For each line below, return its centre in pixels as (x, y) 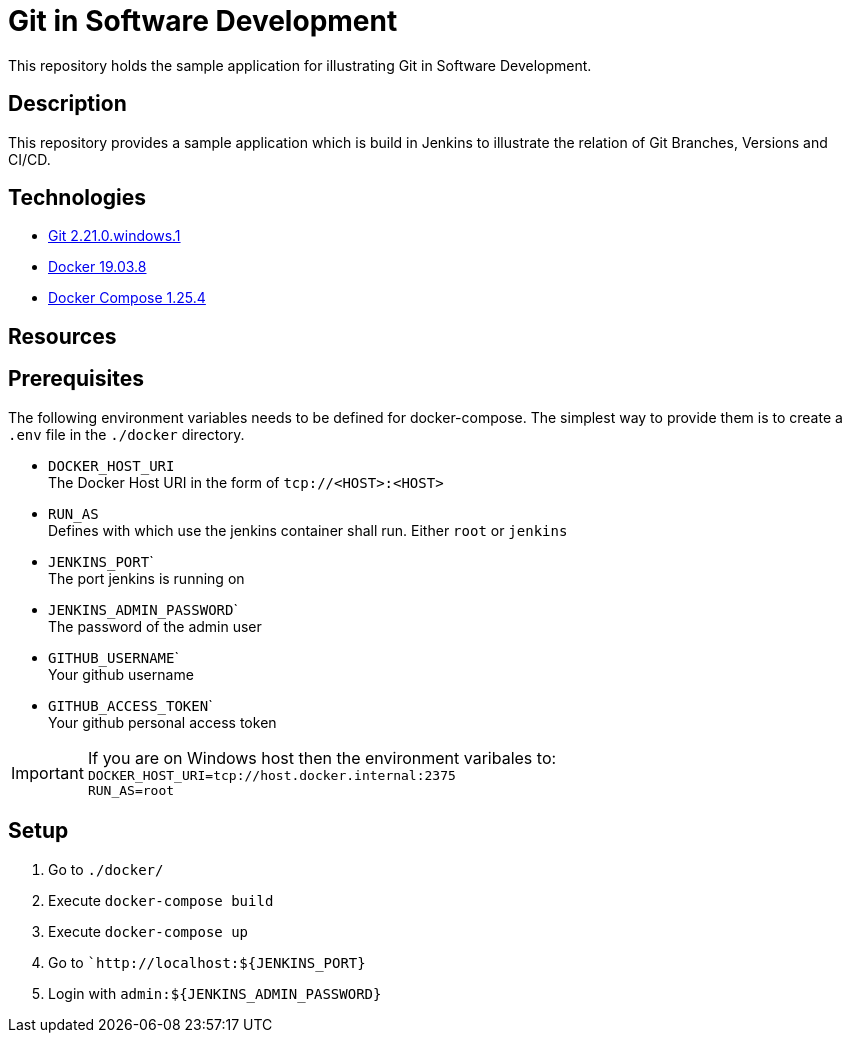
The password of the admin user (155, 626)
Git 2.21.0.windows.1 (114, 236)
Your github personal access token (162, 722)
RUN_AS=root (131, 790)
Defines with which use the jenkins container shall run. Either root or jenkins (308, 530)
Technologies (77, 198)
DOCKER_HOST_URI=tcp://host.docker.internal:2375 (271, 775)
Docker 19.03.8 (97, 267)
